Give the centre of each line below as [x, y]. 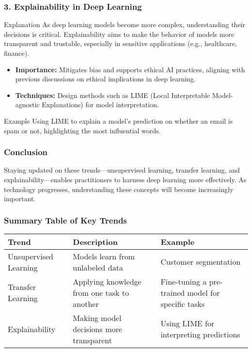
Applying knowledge [107, 281]
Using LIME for [188, 323]
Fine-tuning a [184, 281]
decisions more [97, 329]
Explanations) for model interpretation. [100, 104]
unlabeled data [98, 267]
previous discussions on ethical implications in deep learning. [105, 79]
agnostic [27, 104]
